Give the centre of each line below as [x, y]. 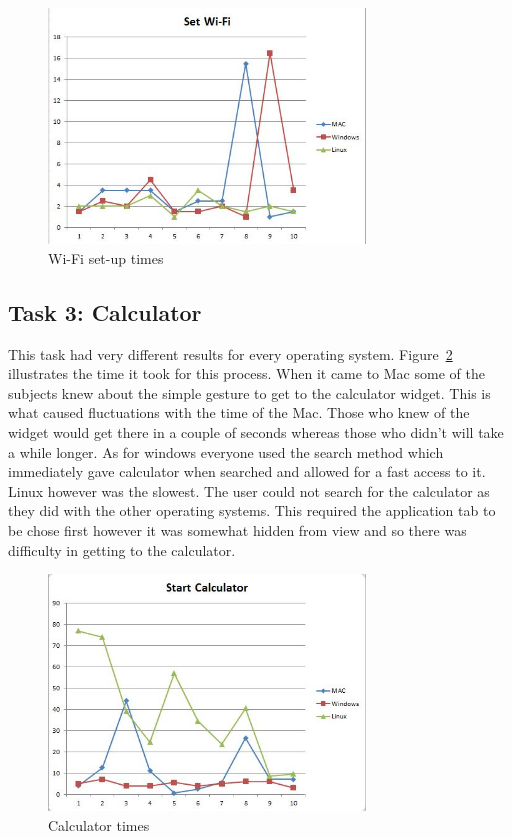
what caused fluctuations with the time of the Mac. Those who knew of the [239, 412]
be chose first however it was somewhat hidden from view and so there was [237, 530]
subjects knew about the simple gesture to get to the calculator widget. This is [249, 392]
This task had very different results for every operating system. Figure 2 [230, 353]
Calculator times [99, 824]
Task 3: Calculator [105, 311]
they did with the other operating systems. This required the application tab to [252, 510]
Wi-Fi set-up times [106, 257]
